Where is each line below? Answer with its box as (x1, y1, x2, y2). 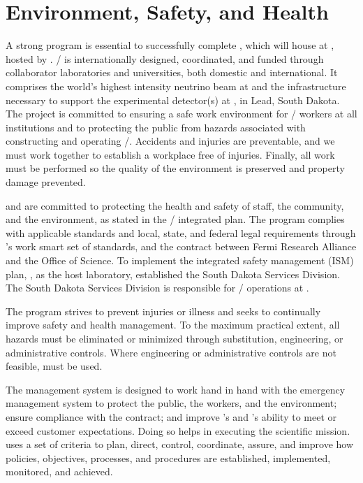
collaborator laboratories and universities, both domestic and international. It (6, 65, 338, 80)
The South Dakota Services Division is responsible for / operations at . (6, 280, 309, 295)
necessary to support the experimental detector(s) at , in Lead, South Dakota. (6, 92, 340, 107)
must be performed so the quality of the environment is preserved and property (6, 161, 345, 175)
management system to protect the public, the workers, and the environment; (6, 396, 337, 410)
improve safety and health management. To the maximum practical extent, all (6, 317, 340, 332)
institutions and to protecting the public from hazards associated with (6, 120, 306, 134)
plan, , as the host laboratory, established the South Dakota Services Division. (6, 266, 340, 281)
